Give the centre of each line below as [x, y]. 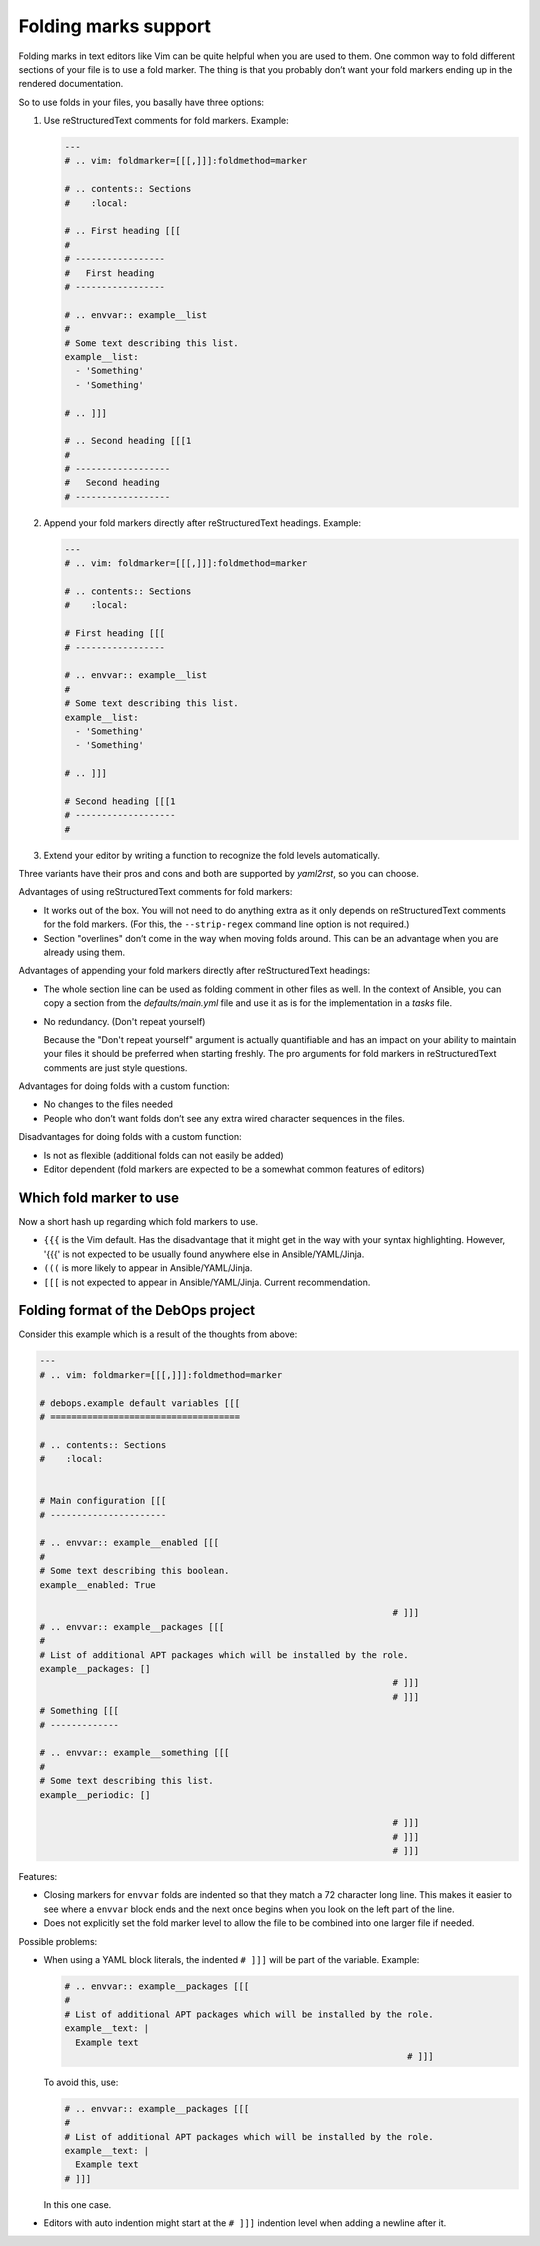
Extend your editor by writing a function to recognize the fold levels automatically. [211, 855]
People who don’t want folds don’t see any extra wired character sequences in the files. [224, 1118]
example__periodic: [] [95, 1794]
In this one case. [77, 2204]
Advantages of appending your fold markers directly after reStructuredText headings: [194, 971]
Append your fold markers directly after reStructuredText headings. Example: [202, 522]
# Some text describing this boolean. [134, 1571]
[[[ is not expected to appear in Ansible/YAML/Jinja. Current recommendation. [207, 1282]
